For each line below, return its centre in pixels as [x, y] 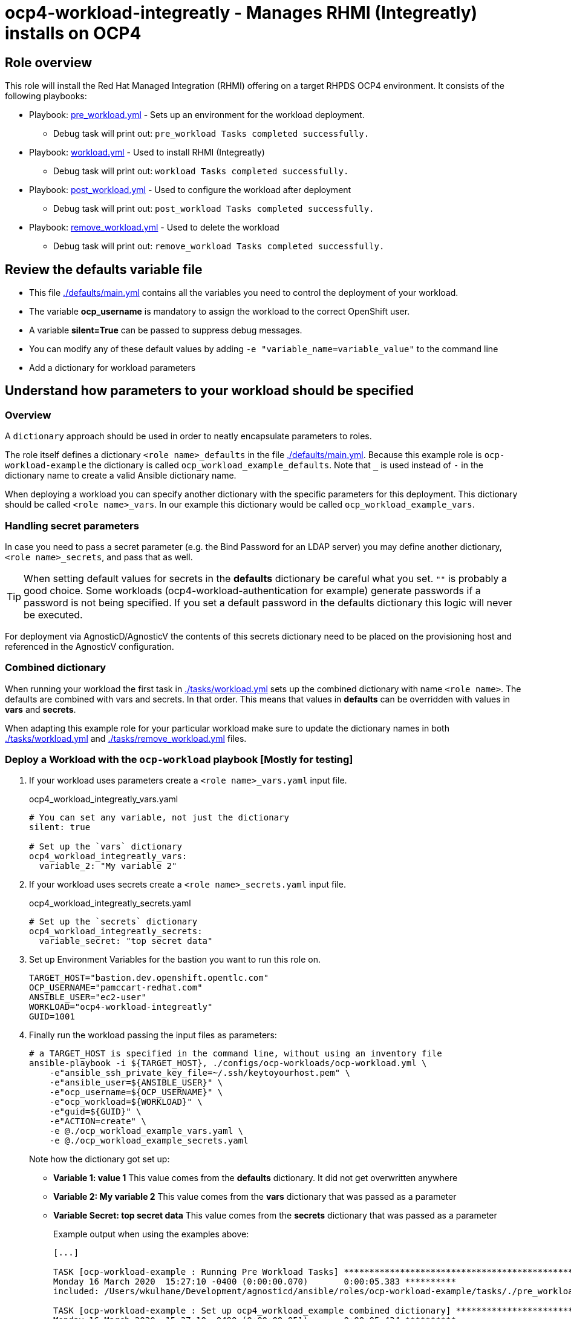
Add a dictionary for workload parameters [113, 368]
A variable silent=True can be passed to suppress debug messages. [166, 330]
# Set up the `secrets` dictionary [113, 922]
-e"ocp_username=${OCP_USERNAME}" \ [136, 1092]
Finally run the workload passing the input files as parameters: [153, 1035]
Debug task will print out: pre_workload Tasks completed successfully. [211, 134]
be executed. [53, 614]
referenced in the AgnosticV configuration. [90, 646]
